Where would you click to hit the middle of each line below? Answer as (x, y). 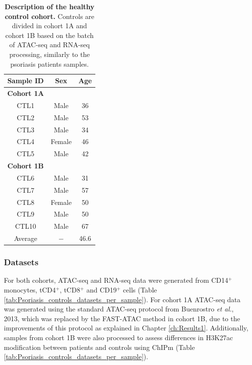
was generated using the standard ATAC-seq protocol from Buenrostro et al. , (119, 309)
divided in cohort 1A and (49, 26)
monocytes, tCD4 (30, 290)
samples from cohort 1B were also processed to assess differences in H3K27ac (118, 337)
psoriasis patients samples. (50, 64)
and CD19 (101, 290)
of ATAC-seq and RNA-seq (50, 45)
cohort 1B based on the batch (50, 35)
